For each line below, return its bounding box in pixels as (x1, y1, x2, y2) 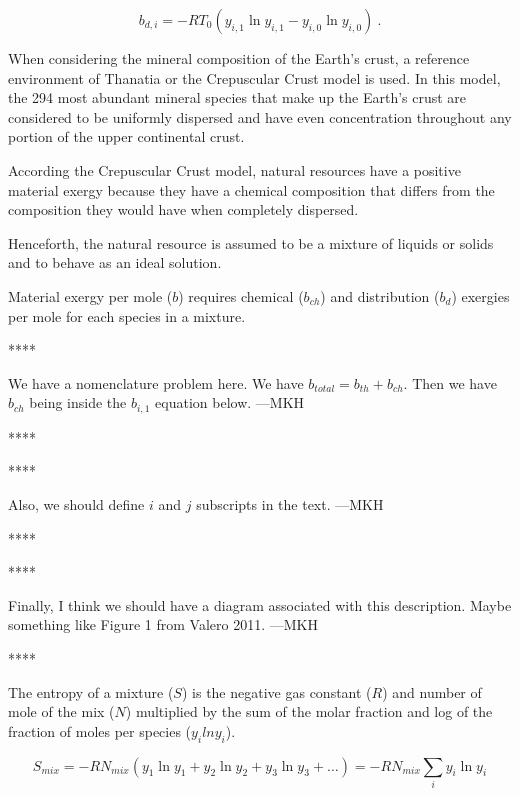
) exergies (451, 285, 510, 306)
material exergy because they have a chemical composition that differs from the (8, 179, 495, 200)
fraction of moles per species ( (8, 720, 192, 741)
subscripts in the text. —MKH (196, 493, 384, 514)
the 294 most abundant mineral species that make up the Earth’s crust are (8, 87, 467, 108)
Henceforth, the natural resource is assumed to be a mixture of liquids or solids (8, 232, 494, 253)
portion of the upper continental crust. (8, 126, 245, 147)
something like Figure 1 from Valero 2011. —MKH (8, 614, 318, 635)
